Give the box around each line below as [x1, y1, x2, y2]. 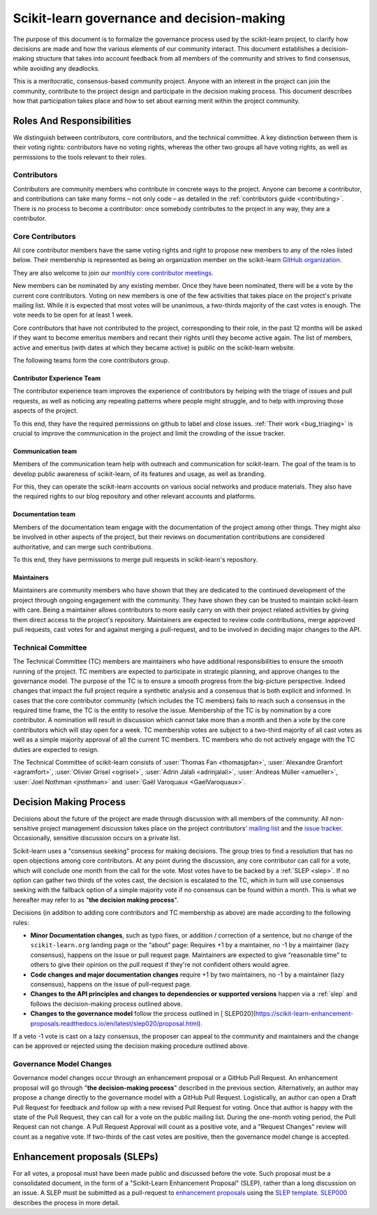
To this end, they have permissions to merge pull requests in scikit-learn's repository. [13, 556, 258, 564]
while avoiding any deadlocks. [13, 64, 101, 73]
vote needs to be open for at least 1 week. [13, 311, 133, 319]
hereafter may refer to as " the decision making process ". [13, 896, 179, 904]
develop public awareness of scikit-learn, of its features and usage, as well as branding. [13, 469, 266, 478]
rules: [13, 918, 29, 926]
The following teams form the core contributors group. [13, 356, 170, 364]
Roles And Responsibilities [13, 115, 132, 127]
